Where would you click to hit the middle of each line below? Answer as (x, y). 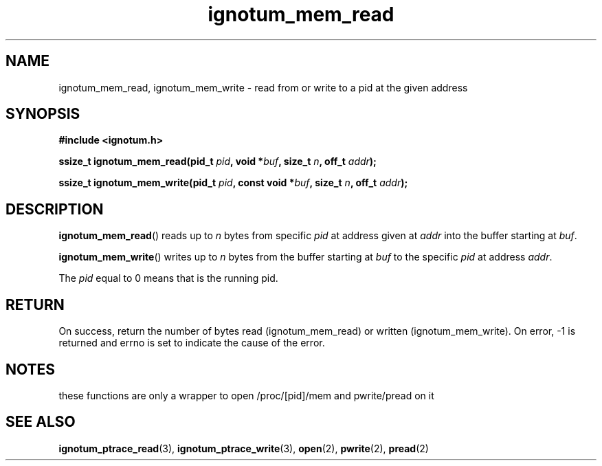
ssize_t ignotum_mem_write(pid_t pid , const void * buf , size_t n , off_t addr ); (233, 183)
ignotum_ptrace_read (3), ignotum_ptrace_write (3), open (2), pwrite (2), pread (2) (244, 448)
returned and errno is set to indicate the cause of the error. (192, 343)
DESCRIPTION (55, 209)
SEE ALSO (41, 422)
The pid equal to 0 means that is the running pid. (168, 278)
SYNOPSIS (43, 114)
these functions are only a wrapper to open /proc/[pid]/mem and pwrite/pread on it (246, 395)
